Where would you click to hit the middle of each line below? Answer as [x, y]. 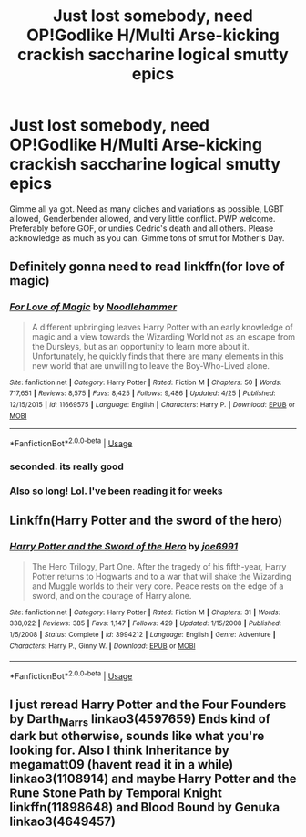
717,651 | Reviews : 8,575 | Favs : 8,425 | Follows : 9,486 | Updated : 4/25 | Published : [143, 393]
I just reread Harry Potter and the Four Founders [148, 705]
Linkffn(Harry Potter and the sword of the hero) [146, 521]
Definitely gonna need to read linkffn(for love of [147, 267]
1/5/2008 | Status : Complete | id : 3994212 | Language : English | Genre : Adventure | [143, 635]
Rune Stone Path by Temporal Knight [116, 793]
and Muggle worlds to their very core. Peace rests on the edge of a [158, 586]
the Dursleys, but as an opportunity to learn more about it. [140, 346]
